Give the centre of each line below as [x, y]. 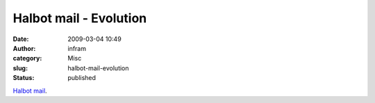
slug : [20, 68]
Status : [24, 78]
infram [77, 48]
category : [27, 58]
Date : [21, 39]
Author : [24, 48]
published [82, 78]
